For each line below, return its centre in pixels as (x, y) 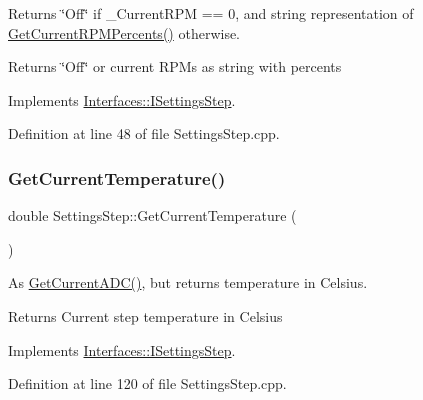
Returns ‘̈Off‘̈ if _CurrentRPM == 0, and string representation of (211, 13)
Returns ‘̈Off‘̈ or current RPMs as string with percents (175, 66)
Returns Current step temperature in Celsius (145, 315)
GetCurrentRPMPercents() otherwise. (124, 32)
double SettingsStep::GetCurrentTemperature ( (152, 215)
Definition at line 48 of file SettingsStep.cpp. (144, 133)
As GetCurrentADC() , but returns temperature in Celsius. (188, 282)
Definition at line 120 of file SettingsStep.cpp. (147, 383)
